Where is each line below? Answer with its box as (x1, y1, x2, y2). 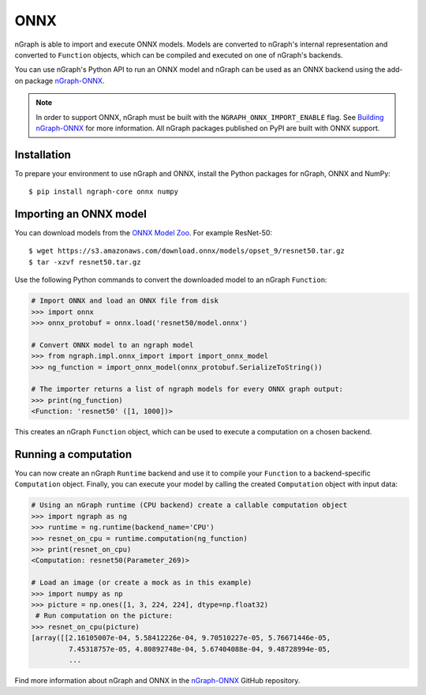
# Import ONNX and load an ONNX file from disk (31, 296, 219, 306)
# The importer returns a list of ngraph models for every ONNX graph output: (31, 385, 343, 394)
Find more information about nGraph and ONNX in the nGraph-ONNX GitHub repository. (14, 675, 301, 685)
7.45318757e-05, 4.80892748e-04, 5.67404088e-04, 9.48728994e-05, (68, 644, 331, 653)
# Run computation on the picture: (35, 611, 174, 620)
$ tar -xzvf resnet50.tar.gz (28, 257, 141, 266)
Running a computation (14, 447, 133, 461)
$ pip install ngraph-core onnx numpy (28, 187, 179, 197)
